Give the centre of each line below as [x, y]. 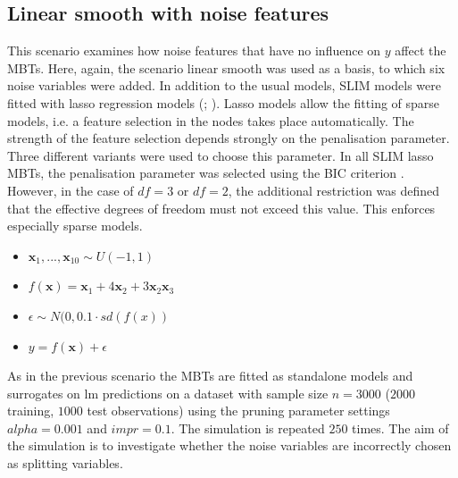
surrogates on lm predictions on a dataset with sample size [168, 393]
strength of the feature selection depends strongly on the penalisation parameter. [229, 138]
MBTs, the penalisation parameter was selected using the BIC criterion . [206, 173]
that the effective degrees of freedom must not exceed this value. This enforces [221, 208]
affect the [421, 50]
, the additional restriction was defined [334, 190]
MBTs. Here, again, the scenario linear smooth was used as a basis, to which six [226, 67]
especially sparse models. [75, 226]
